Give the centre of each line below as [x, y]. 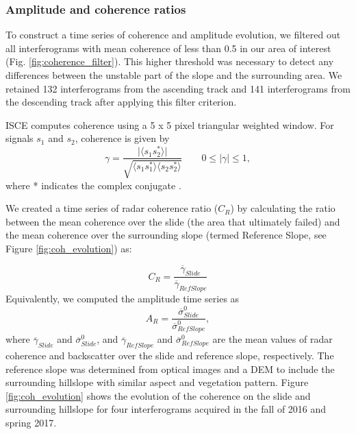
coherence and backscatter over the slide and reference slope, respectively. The [170, 355]
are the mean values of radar [272, 339]
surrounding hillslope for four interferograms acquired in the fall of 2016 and [166, 409]
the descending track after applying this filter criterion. [121, 102]
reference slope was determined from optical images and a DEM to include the [170, 369]
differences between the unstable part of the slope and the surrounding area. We [174, 75]
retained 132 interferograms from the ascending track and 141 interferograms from [178, 88]
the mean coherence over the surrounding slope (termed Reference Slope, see [166, 235]
